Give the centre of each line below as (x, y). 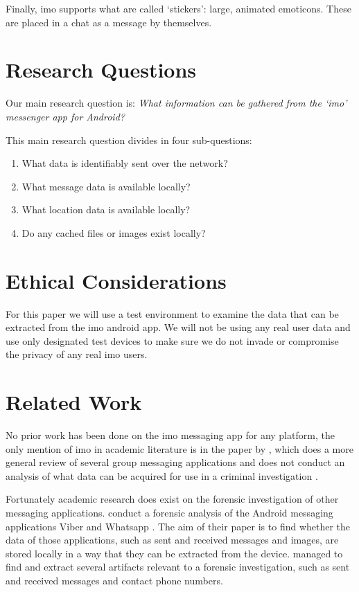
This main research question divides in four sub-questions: (129, 140)
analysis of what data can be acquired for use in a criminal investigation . (162, 475)
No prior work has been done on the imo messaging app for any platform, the (170, 435)
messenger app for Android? (65, 116)
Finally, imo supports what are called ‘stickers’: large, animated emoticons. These (178, 8)
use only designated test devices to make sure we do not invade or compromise (172, 340)
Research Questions (101, 70)
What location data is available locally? (106, 209)
